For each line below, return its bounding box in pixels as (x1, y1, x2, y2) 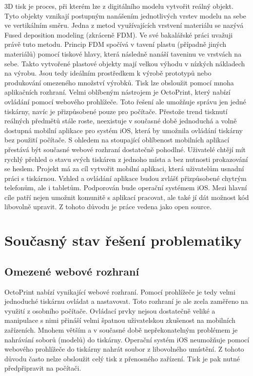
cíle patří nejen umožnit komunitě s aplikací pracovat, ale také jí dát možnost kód (4, 192, 249, 202)
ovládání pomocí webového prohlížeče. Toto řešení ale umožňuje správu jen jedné (4, 96, 246, 106)
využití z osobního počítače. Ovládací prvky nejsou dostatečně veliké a (4, 305, 215, 316)
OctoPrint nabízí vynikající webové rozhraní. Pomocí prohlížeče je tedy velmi (4, 286, 235, 297)
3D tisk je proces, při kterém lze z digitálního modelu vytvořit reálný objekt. (4, 1, 234, 11)
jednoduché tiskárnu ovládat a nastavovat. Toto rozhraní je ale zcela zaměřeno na (4, 296, 248, 306)
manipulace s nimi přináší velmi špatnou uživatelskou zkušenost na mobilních (4, 315, 235, 325)
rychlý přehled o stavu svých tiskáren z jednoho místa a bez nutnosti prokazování (4, 154, 248, 164)
